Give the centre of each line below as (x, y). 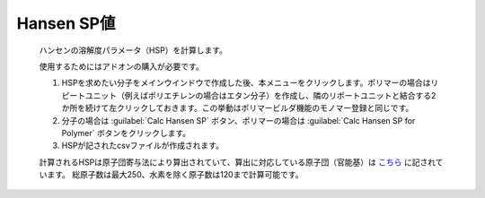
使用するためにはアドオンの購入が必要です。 (121, 66)
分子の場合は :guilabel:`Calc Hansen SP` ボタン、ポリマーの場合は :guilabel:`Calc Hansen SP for (238, 120)
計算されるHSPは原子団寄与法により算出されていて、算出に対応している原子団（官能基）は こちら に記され (237, 162)
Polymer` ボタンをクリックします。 (126, 133)
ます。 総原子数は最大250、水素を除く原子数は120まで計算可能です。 (175, 175)
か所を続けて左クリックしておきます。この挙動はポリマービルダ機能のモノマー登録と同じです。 (238, 108)
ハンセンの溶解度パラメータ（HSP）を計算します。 (133, 50)
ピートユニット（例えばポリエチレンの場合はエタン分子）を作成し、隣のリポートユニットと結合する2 (249, 95)
